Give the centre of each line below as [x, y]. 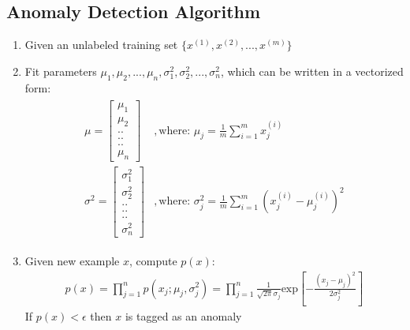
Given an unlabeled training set [101, 45]
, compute [153, 261]
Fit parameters [61, 71]
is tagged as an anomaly [183, 316]
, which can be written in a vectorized [312, 71]
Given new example [72, 261]
